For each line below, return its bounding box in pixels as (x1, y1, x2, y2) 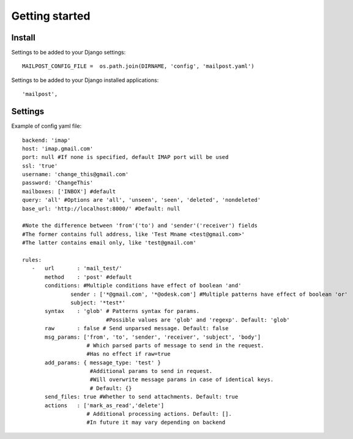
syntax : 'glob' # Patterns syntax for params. (45, 308, 200, 315)
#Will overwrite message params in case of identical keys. (89, 376, 274, 383)
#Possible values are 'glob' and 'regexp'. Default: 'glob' (106, 316, 290, 323)
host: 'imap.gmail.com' (22, 145, 94, 152)
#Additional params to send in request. (89, 367, 213, 375)
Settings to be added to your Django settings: (11, 49, 126, 56)
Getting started (11, 9, 91, 23)
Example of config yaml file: (11, 122, 82, 130)
